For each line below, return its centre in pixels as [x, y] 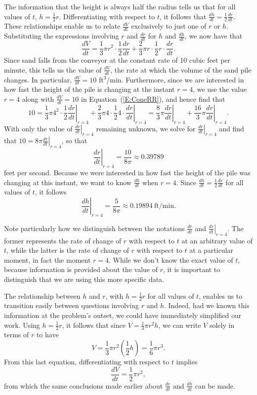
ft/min [164, 206]
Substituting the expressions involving [62, 36]
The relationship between [42, 296]
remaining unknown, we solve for [146, 128]
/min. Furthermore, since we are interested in [175, 79]
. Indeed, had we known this [207, 305]
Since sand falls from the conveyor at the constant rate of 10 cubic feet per [117, 60]
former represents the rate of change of [63, 240]
